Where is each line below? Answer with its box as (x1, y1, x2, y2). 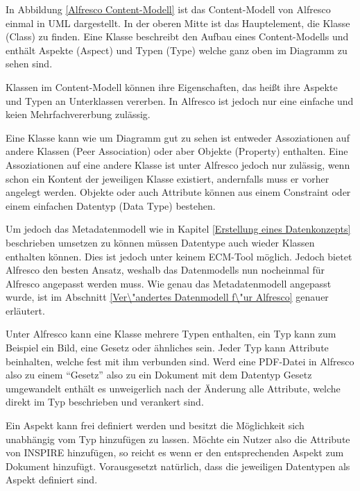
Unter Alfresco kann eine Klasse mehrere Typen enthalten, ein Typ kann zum (6, 326, 336, 341)
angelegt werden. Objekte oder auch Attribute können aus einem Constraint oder (6, 185, 351, 199)
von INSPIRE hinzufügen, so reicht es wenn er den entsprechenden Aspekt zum (6, 445, 344, 460)
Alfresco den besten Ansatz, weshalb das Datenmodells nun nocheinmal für (6, 263, 325, 277)
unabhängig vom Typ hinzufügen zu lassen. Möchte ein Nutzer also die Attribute (6, 431, 350, 446)
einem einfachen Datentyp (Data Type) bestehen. (6, 198, 216, 213)
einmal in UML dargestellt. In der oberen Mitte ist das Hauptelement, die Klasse (6, 15, 350, 30)
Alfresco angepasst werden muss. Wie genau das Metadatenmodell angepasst (6, 276, 332, 290)
